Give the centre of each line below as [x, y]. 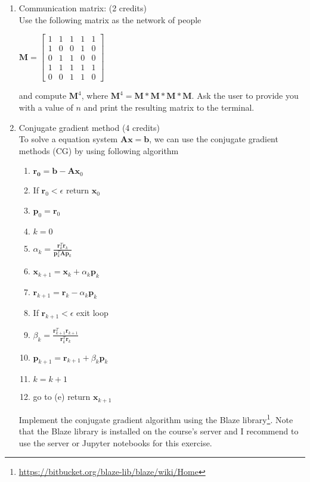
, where [95, 96]
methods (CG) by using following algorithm [99, 150]
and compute [43, 96]
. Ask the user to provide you [245, 96]
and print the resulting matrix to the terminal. [169, 107]
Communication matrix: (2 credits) [83, 8]
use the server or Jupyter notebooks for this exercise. [115, 442]
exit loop [92, 313]
